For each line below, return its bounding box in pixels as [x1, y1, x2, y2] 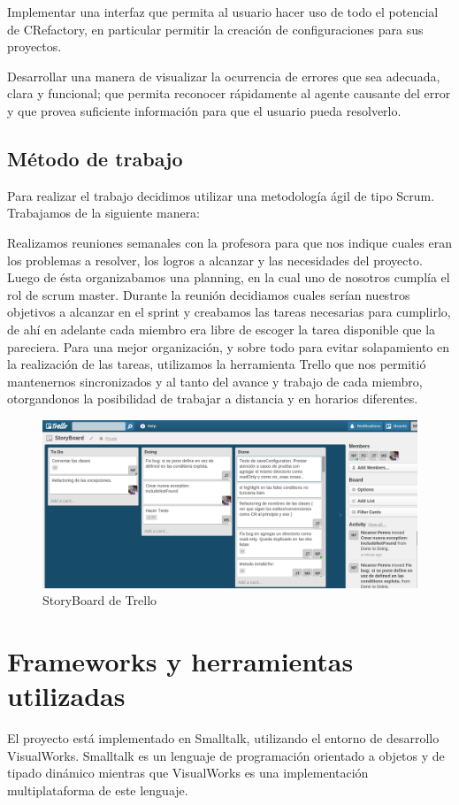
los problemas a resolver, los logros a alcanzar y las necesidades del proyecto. [7, 250, 423, 269]
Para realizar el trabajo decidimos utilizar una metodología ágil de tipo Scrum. [7, 186, 435, 204]
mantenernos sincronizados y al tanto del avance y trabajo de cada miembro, [7, 372, 423, 390]
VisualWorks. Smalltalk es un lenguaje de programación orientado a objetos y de [7, 746, 445, 764]
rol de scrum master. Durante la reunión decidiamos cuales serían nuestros [7, 285, 410, 303]
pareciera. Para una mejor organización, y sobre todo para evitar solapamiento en [7, 337, 450, 356]
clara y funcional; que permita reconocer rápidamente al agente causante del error [7, 84, 451, 103]
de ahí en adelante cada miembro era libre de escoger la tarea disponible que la [7, 319, 436, 338]
